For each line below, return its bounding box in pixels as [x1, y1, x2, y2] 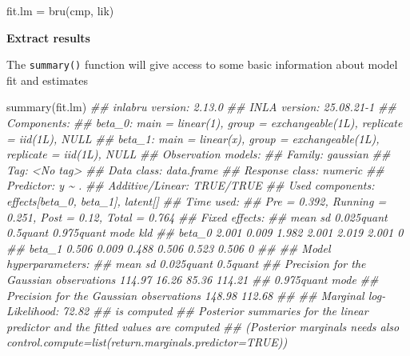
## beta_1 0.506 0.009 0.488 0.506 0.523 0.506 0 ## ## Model [6, 239, 331, 256]
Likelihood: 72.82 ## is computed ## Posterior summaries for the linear [6, 302, 368, 319]
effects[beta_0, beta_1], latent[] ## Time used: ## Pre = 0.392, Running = [6, 193, 387, 209]
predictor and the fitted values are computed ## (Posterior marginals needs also [6, 318, 400, 334]
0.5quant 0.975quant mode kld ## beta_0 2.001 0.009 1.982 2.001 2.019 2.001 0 [6, 224, 404, 241]
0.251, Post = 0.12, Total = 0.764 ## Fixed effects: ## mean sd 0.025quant [6, 208, 388, 225]
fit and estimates [6, 71, 89, 88]
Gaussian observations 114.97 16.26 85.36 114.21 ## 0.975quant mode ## [6, 270, 379, 287]
